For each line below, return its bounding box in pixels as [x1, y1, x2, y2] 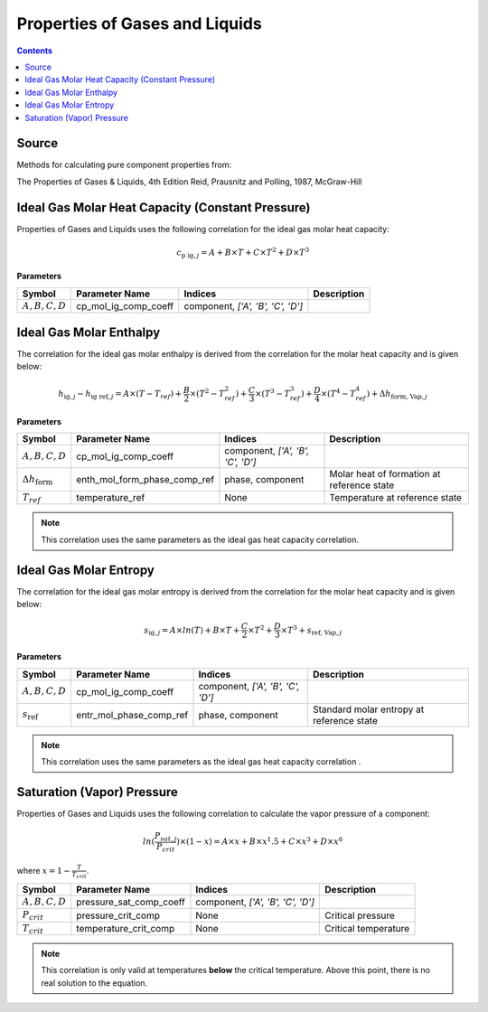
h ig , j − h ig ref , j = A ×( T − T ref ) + [58, 389, 183, 401]
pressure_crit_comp [76, 909, 160, 922]
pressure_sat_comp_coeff [76, 895, 185, 908]
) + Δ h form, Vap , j [366, 389, 428, 401]
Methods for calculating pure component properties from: [16, 159, 232, 171]
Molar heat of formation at [329, 468, 441, 481]
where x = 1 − [16, 866, 71, 876]
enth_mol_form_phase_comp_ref [76, 473, 215, 486]
